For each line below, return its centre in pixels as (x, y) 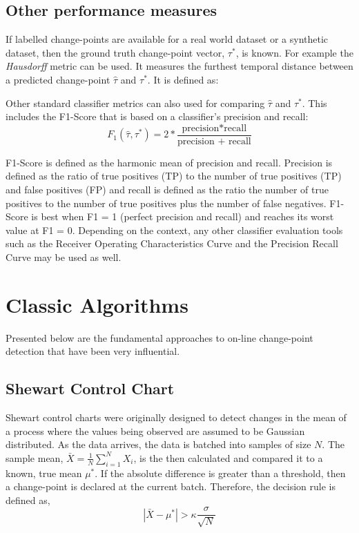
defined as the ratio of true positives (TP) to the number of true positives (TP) (174, 176)
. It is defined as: (183, 79)
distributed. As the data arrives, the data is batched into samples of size (158, 444)
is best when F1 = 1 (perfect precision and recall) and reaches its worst (183, 216)
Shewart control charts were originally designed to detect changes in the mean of (176, 417)
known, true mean (44, 473)
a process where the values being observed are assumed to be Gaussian (155, 430)
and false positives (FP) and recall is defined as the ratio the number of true (167, 190)
